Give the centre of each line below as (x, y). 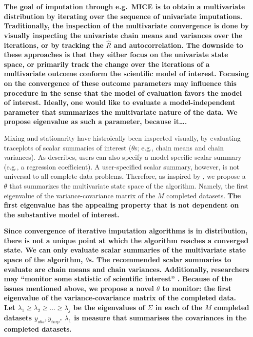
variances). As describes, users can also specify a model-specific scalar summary (123, 157)
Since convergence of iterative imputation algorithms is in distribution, (126, 231)
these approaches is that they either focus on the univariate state (116, 54)
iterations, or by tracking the (54, 45)
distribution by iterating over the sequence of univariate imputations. (123, 16)
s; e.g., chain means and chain (179, 147)
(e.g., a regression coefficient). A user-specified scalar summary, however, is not (122, 166)
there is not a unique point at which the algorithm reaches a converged (126, 240)
